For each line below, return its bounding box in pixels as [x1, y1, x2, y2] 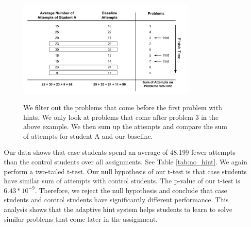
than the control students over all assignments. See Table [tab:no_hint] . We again [4, 157, 247, 167]
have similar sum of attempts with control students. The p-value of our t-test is [4, 176, 240, 186]
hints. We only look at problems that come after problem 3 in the [23, 112, 218, 122]
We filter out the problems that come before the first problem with [23, 102, 222, 113]
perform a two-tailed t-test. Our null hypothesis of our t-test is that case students [4, 166, 247, 176]
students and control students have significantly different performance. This [4, 195, 229, 205]
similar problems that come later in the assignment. [4, 213, 158, 224]
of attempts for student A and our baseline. [23, 130, 153, 141]
